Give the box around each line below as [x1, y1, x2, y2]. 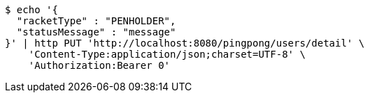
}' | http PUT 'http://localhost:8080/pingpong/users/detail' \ [5, 38, 365, 49]
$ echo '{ [5, 4, 58, 15]
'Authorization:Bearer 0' [28, 60, 171, 71]
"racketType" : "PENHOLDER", [16, 15, 176, 26]
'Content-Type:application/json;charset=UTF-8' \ [28, 49, 306, 60]
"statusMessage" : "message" [16, 26, 176, 38]
